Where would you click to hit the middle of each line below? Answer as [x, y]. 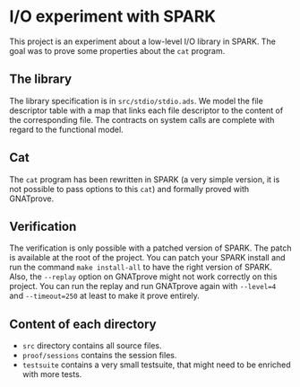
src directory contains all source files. [92, 346]
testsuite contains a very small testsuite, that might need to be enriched [156, 365]
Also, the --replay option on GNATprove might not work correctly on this [143, 277]
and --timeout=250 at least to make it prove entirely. [104, 296]
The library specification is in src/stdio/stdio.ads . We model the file [137, 101]
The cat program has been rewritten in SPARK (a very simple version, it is [145, 179]
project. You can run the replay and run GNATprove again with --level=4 [143, 286]
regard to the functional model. [66, 129]
